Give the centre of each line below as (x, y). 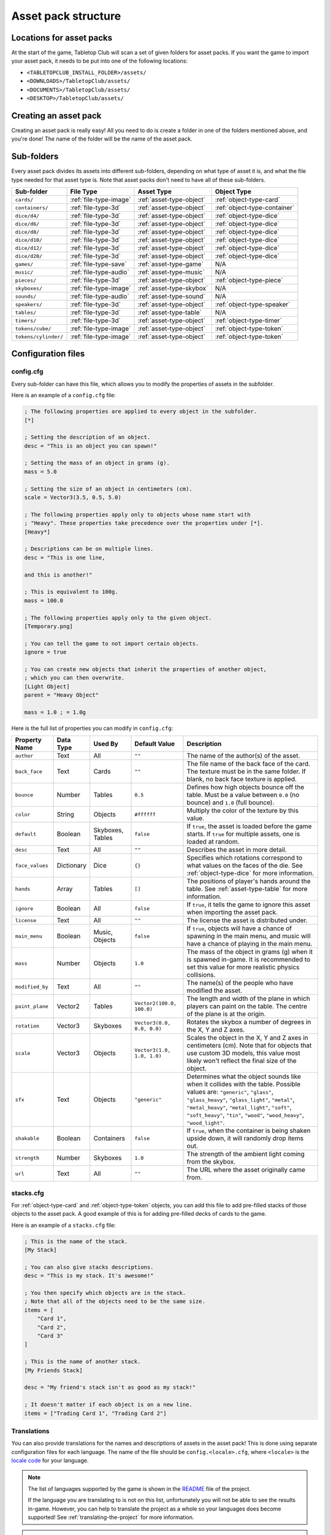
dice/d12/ (29, 248)
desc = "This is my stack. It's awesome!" (89, 1276)
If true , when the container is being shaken (249, 1131)
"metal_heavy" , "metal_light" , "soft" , (239, 1107)
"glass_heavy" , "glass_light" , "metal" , (241, 1100)
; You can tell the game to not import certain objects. (112, 643)
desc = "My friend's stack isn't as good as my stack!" (110, 1387)
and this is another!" (58, 575)
